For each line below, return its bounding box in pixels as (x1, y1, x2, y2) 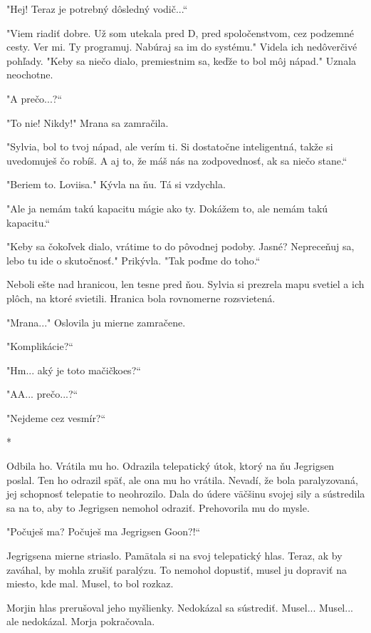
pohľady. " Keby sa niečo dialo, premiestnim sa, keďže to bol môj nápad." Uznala (6, 53, 357, 68)
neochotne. (6, 67, 53, 82)
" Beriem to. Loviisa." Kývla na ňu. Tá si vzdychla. (6, 177, 226, 192)
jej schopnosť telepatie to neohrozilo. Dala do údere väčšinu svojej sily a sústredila (6, 486, 365, 501)
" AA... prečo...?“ (6, 386, 78, 401)
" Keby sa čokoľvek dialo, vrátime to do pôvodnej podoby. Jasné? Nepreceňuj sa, (6, 239, 355, 254)
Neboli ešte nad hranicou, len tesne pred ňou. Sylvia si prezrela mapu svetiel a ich (6, 277, 365, 292)
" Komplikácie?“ (6, 339, 73, 354)
